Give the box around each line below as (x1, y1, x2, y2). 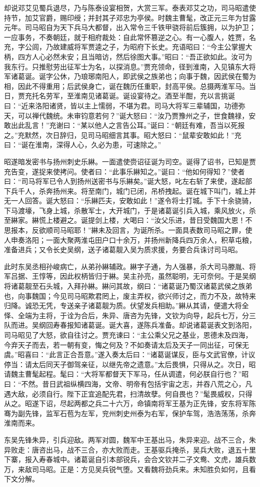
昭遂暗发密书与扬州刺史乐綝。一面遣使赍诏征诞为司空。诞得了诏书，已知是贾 (4, 156, 256, 166)
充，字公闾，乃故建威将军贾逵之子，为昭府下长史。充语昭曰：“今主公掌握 (4, 41, 245, 52)
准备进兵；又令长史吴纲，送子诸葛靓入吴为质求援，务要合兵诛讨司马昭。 (4, 244, 242, 255)
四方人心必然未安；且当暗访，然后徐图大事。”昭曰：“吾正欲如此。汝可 (17, 51, 245, 61)
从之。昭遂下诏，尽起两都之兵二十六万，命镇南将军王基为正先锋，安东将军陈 (4, 398, 256, 409)
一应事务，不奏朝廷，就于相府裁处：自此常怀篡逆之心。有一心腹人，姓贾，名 (4, 31, 256, 42)
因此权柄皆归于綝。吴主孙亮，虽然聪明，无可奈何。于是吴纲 (59, 271, 256, 281)
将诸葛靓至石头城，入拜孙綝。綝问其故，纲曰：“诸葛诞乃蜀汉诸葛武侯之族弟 (4, 281, 252, 291)
